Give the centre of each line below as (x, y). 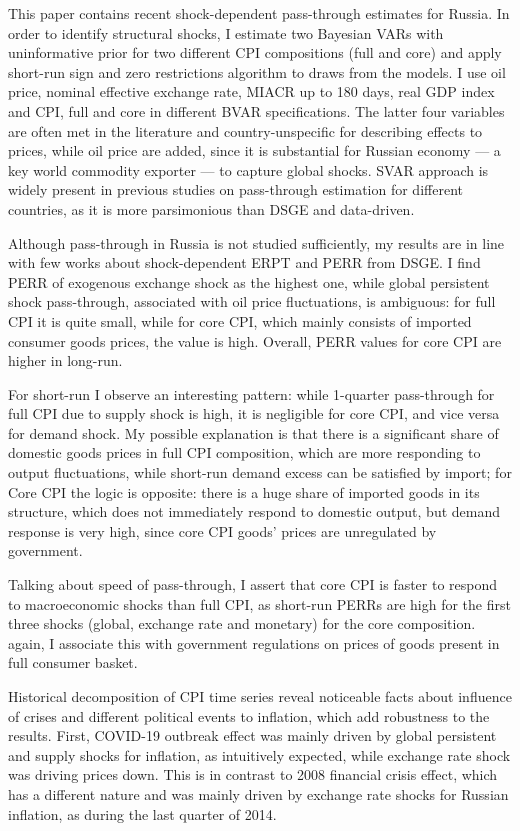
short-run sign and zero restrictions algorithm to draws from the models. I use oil (257, 71)
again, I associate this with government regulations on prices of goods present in (254, 642)
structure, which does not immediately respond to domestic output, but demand (254, 511)
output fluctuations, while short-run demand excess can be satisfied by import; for (260, 472)
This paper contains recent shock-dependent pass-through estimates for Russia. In (259, 13)
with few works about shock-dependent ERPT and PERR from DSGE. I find (244, 262)
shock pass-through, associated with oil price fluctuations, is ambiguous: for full (252, 301)
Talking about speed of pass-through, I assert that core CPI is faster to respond (253, 584)
